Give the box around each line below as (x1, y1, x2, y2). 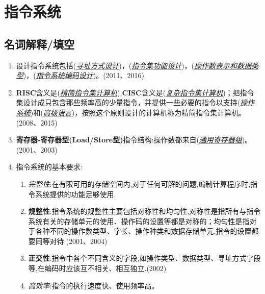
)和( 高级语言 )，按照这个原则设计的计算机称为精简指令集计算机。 (30, 107, 246, 117)
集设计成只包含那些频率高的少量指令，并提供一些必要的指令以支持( (16, 97, 241, 108)
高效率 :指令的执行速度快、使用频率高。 (28, 280, 159, 290)
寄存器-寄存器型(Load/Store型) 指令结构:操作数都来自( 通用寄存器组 (16, 134, 242, 145)
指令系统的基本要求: (16, 161, 83, 172)
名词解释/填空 (4, 36, 75, 52)
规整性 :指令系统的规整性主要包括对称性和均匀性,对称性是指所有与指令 (28, 206, 261, 216)
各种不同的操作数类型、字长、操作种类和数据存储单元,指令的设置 (35, 226, 252, 236)
